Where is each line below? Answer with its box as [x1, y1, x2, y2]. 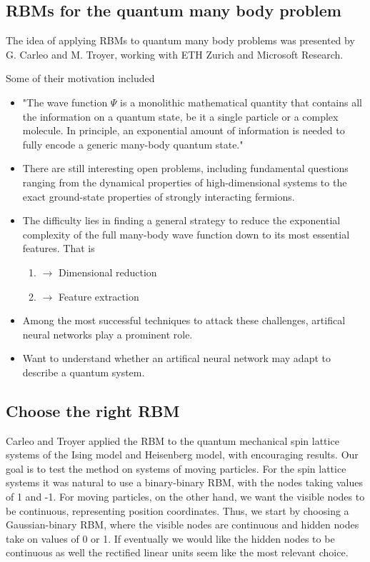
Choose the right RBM [6, 399, 180, 421]
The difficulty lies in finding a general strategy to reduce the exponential [22, 213, 341, 228]
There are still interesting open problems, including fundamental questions [22, 161, 349, 176]
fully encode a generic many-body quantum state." [22, 136, 244, 151]
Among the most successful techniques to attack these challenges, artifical [22, 313, 346, 328]
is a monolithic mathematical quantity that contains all [120, 94, 362, 109]
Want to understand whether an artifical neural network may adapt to [22, 351, 331, 366]
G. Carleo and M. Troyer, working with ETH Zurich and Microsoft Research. [6, 46, 344, 61]
